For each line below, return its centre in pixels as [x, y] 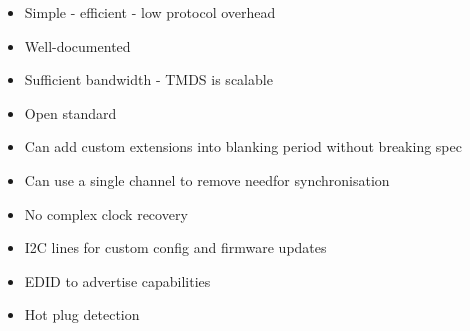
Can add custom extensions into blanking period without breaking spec [243, 146]
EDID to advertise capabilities [117, 280]
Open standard [70, 112]
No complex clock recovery [106, 213]
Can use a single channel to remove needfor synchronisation [207, 179]
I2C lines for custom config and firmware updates [175, 247]
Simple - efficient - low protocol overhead [150, 12]
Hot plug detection [82, 314]
